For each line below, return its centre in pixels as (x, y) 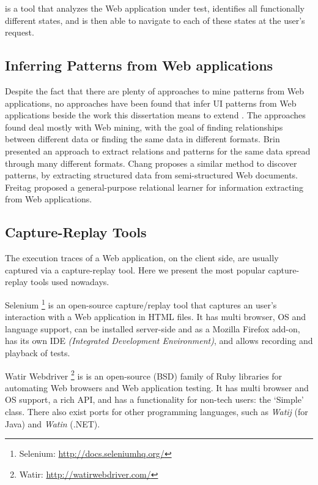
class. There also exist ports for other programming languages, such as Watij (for (157, 411)
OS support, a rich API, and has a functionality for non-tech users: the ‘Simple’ (154, 399)
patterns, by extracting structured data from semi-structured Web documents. (152, 175)
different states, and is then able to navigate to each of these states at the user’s (155, 20)
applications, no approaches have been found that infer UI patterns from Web (151, 103)
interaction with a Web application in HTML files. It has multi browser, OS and (156, 317)
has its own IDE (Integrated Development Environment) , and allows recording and (159, 341)
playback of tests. (38, 352)
